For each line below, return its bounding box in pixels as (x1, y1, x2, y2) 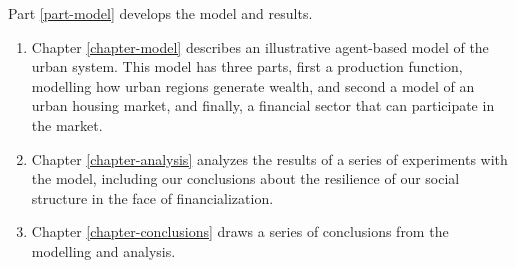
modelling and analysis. (31, 240, 176, 261)
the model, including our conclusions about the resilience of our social (31, 168, 460, 189)
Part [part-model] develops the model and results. (8, 3, 313, 23)
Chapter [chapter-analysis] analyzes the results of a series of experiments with (31, 148, 508, 169)
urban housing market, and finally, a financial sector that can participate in (31, 95, 495, 116)
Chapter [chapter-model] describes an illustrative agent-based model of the (31, 36, 489, 57)
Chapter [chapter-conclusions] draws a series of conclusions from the (31, 221, 449, 242)
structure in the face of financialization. (31, 187, 274, 208)
